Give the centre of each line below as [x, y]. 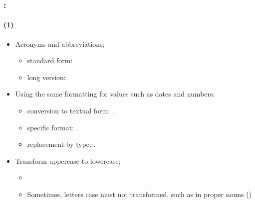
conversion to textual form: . [71, 111]
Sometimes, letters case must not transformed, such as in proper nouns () [139, 194]
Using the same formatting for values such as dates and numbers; [115, 94]
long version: [46, 77]
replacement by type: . [61, 144]
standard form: [50, 60]
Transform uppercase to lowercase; [68, 160]
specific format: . [53, 127]
